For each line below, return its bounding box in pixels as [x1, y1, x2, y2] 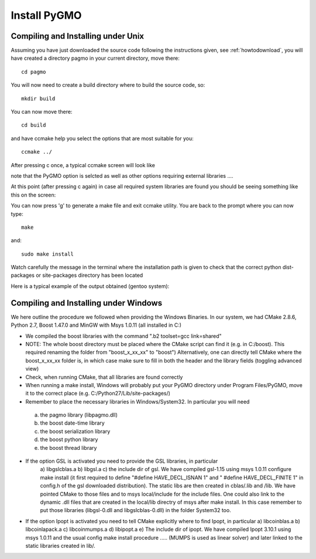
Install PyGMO [11, 9, 82, 22]
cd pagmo [21, 68, 46, 75]
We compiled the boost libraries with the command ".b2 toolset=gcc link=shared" [25, 332, 222, 340]
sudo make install [21, 250, 74, 258]
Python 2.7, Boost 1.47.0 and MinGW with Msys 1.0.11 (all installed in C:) [11, 321, 181, 328]
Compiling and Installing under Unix [11, 31, 145, 41]
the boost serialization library [40, 428, 111, 435]
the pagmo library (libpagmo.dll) [40, 411, 118, 419]
